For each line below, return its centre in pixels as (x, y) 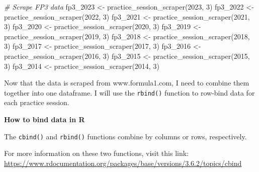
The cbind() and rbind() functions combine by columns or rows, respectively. (125, 136)
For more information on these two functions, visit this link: (96, 153)
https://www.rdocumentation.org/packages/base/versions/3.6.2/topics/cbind (123, 163)
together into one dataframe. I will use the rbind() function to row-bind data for (129, 92)
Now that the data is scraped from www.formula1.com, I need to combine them (127, 83)
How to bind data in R (45, 119)
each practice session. (37, 102)
